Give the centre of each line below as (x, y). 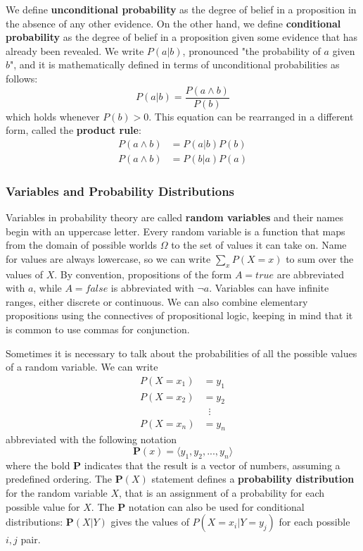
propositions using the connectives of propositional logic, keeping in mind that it (179, 315)
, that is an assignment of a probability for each (222, 492)
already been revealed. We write (75, 50)
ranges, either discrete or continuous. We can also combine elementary (157, 301)
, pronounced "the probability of (251, 50)
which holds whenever (53, 116)
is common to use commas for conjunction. (98, 329)
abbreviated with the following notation (91, 439)
